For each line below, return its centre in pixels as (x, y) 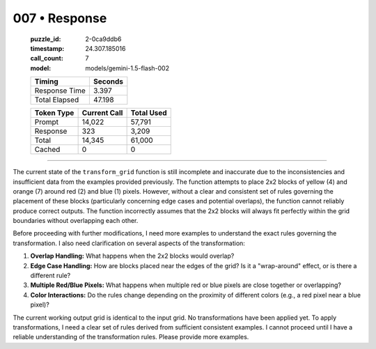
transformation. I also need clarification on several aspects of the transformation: (129, 243)
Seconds (108, 82)
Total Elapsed (57, 100)
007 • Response (60, 18)
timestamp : (47, 48)
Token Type (54, 113)
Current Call (102, 113)
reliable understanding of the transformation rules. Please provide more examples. (131, 337)
